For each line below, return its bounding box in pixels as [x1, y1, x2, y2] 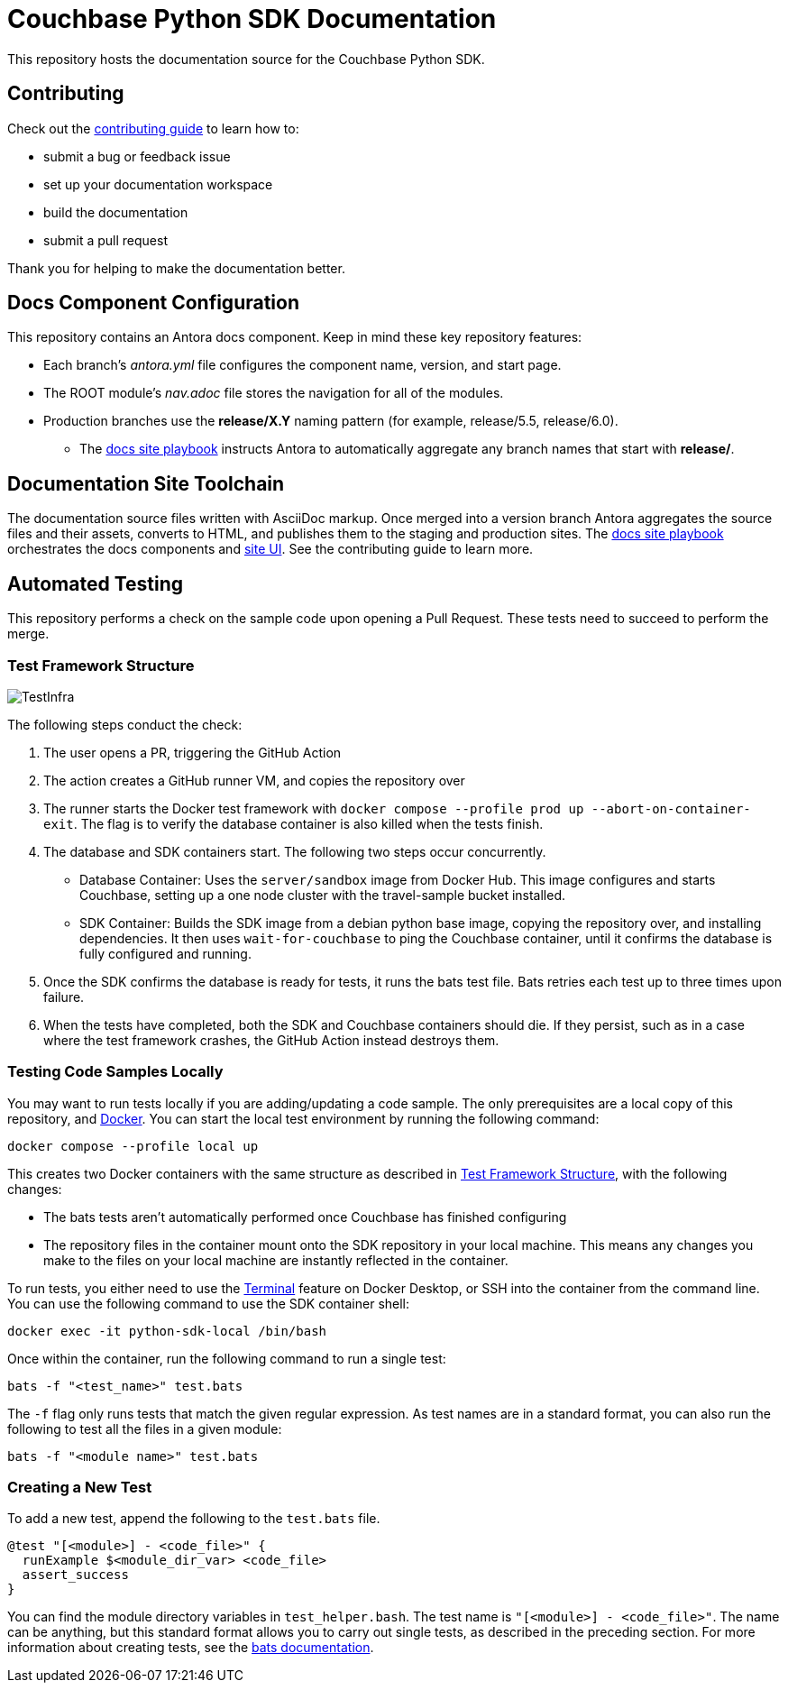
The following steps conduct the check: [7, 716, 243, 732]
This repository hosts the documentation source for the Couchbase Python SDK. [7, 51, 485, 67]
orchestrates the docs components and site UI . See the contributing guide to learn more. [7, 541, 534, 557]
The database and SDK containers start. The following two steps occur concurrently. [43, 843, 546, 859]
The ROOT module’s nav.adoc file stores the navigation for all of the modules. [43, 385, 504, 401]
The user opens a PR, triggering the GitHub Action [43, 744, 342, 760]
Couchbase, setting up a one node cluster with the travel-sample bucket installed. [79, 886, 566, 903]
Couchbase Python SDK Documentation [7, 4, 497, 34]
